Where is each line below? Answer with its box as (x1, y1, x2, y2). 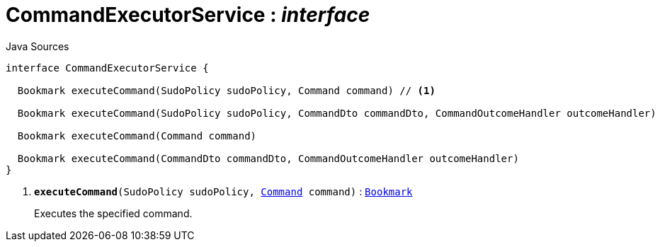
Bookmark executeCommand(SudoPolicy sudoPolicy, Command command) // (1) (17, 84, 436, 96)
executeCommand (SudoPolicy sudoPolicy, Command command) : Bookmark (34, 185, 413, 197)
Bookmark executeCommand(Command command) (17, 130, 257, 142)
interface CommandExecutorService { (6, 62, 209, 74)
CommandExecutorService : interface (6, 3, 370, 27)
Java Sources (6, 40, 69, 52)
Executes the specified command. (34, 207, 193, 219)
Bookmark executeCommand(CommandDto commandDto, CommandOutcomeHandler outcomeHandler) (17, 152, 519, 164)
